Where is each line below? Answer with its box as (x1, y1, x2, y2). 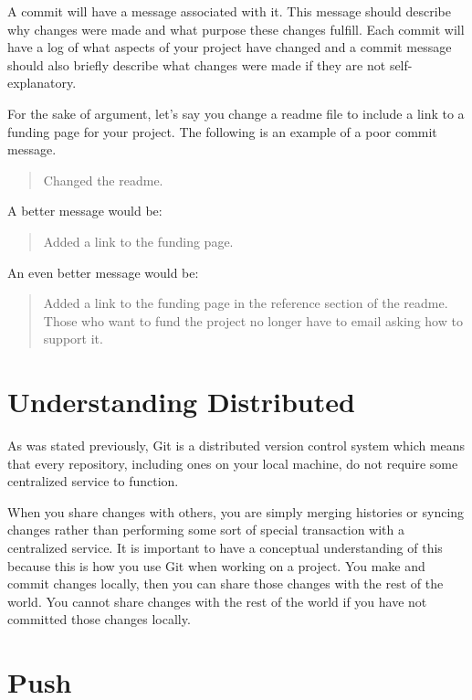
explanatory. (7, 73, 77, 92)
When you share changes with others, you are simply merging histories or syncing (7, 502, 465, 521)
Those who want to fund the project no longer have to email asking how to (43, 311, 463, 330)
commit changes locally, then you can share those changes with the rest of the (7, 574, 444, 593)
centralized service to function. (7, 472, 179, 491)
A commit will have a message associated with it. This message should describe (7, 2, 451, 20)
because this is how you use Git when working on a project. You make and (7, 556, 425, 575)
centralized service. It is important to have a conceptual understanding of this (7, 538, 443, 557)
